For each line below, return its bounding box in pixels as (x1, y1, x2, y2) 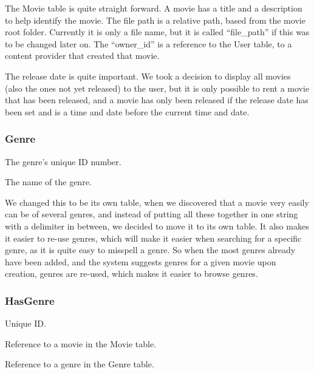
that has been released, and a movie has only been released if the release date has (5, 93, 309, 106)
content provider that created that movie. (5, 49, 160, 62)
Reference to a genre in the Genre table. (5, 358, 154, 370)
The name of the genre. (5, 175, 92, 188)
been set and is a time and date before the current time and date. (5, 105, 250, 118)
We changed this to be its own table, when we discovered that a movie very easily (5, 195, 309, 208)
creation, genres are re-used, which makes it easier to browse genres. (5, 267, 258, 280)
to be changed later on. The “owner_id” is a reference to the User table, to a (5, 37, 292, 50)
